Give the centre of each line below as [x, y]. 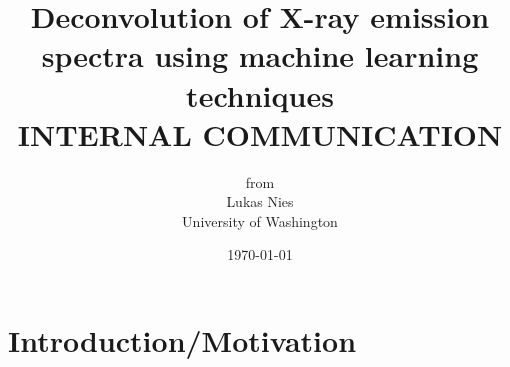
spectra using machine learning [260, 55]
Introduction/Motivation [182, 340]
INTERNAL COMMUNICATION [260, 133]
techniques [260, 94]
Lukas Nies [260, 201]
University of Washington [260, 220]
